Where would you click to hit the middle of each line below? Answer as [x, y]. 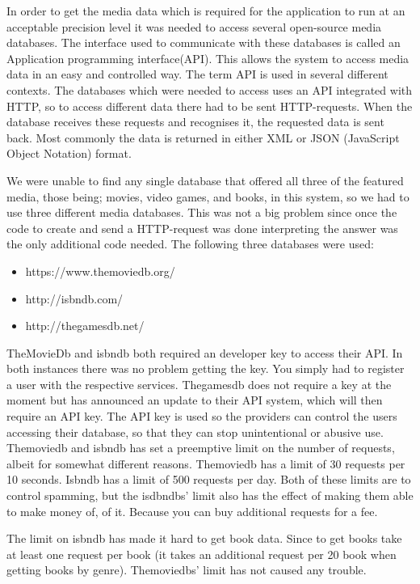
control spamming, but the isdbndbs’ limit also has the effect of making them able [210, 495]
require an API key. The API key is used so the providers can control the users [202, 416]
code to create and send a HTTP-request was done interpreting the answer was [202, 228]
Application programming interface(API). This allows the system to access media [208, 58]
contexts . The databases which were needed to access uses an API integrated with [209, 89]
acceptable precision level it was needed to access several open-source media [194, 26]
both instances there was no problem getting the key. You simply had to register [206, 368]
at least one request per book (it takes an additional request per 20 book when [202, 554]
